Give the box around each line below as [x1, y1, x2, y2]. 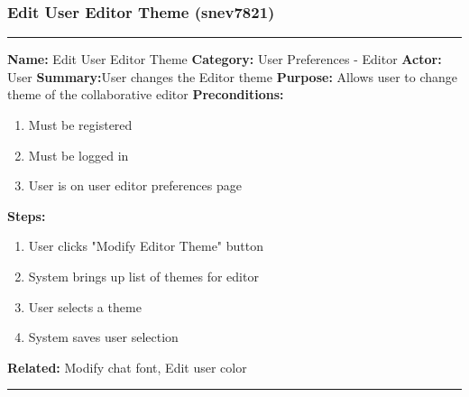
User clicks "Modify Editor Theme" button [28, 236, 263, 255]
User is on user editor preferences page [28, 176, 242, 195]
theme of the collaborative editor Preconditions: [7, 85, 284, 104]
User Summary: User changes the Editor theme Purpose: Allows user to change [7, 67, 458, 86]
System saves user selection [28, 328, 179, 346]
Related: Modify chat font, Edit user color [7, 357, 247, 376]
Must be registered [28, 115, 133, 134]
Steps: [7, 206, 46, 225]
